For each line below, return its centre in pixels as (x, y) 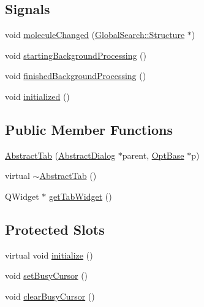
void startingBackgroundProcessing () (76, 55)
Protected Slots (55, 229)
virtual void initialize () (49, 255)
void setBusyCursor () (47, 275)
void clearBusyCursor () (50, 296)
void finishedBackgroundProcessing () (76, 76)
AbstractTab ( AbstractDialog (60, 155)
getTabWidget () (80, 196)
